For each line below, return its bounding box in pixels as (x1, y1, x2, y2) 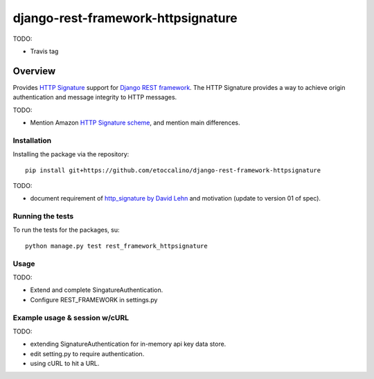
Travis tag (30, 47, 59, 55)
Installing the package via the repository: (12, 150, 130, 158)
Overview (12, 65, 56, 77)
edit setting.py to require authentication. (30, 349, 145, 358)
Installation (12, 136, 52, 145)
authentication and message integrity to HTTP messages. (12, 93, 177, 102)
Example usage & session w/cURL (12, 313, 130, 322)
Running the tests (12, 212, 74, 221)
